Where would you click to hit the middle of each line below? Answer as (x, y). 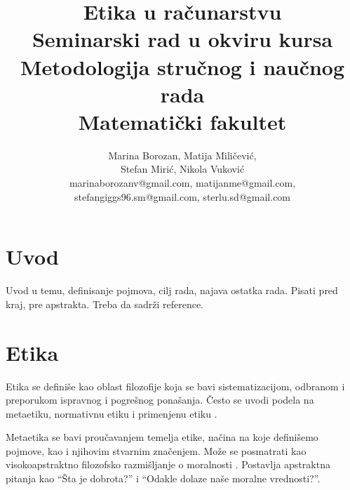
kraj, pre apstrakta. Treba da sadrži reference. (105, 304)
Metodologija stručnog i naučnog (182, 66)
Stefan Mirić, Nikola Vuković (182, 169)
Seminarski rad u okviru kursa (182, 39)
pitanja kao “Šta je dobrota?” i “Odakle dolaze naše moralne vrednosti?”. (163, 478)
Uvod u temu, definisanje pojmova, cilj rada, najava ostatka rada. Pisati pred (172, 290)
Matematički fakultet (182, 121)
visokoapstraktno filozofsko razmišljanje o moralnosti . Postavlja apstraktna (168, 464)
